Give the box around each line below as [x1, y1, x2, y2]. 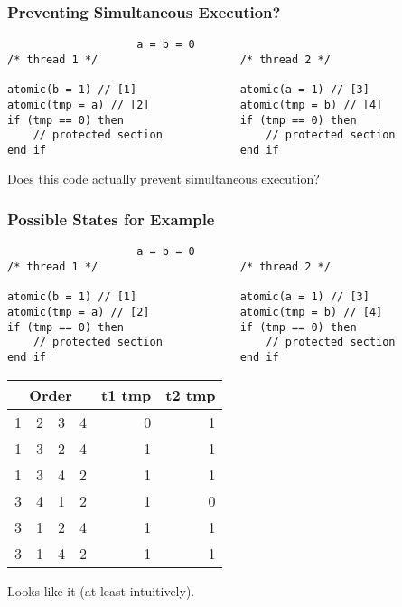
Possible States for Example [7, 207, 215, 230]
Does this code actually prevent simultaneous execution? [7, 169, 320, 188]
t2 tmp [165, 384, 216, 405]
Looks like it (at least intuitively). [7, 581, 195, 600]
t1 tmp [101, 384, 152, 405]
